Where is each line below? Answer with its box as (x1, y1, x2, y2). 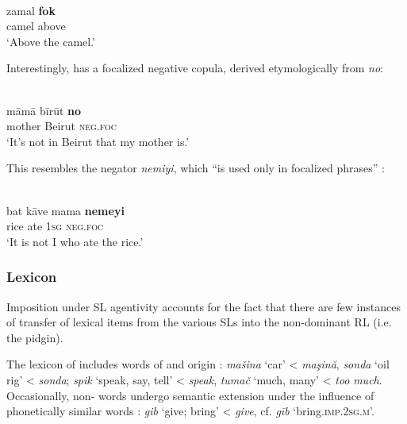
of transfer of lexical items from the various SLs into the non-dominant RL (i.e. (6, 314, 392, 330)
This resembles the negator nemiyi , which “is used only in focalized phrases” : (6, 160, 385, 176)
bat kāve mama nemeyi (6, 202, 125, 218)
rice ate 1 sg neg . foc (6, 218, 104, 234)
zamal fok (6, 2, 56, 18)
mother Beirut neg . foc (6, 118, 117, 134)
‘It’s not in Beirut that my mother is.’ (6, 133, 190, 149)
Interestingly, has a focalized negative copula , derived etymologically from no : (6, 60, 384, 76)
